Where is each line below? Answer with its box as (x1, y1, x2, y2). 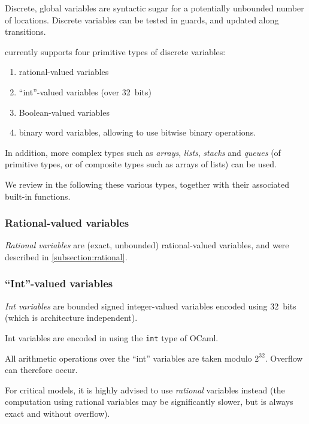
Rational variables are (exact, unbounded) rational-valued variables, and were (5, 239, 289, 251)
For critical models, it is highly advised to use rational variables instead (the (5, 383, 285, 396)
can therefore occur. (5, 363, 78, 376)
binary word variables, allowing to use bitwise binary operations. (19, 126, 256, 139)
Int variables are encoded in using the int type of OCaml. (5, 331, 219, 344)
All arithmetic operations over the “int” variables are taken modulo (5, 351, 252, 364)
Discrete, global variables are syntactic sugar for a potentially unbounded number (5, 2, 304, 14)
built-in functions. (5, 190, 71, 202)
